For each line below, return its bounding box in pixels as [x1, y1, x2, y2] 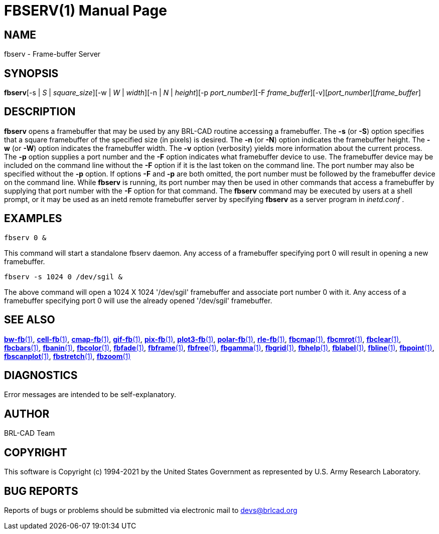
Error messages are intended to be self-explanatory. [4, 390, 177, 399]
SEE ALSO [4, 313, 55, 326]
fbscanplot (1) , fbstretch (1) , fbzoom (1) [4, 351, 131, 361]
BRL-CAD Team [4, 429, 55, 438]
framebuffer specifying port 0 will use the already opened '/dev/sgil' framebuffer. [4, 296, 272, 305]
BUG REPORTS [4, 484, 78, 497]
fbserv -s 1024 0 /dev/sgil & [4, 272, 123, 281]
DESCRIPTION [4, 105, 76, 118]
